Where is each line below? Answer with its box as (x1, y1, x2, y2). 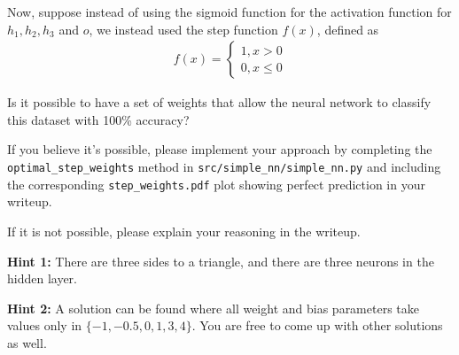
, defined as (316, 19, 379, 38)
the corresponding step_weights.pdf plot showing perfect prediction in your (7, 174, 425, 193)
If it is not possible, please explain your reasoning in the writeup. (7, 221, 361, 240)
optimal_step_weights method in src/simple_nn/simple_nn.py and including (7, 158, 441, 175)
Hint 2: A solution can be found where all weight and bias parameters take (7, 298, 419, 317)
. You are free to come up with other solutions (191, 316, 443, 335)
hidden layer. (7, 269, 78, 288)
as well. (7, 333, 47, 351)
